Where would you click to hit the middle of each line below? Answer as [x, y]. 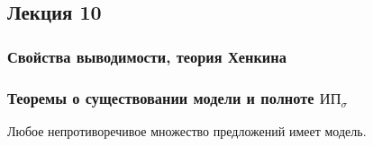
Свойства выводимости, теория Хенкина [147, 56]
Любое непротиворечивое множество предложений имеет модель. [187, 130]
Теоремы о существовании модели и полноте [161, 97]
